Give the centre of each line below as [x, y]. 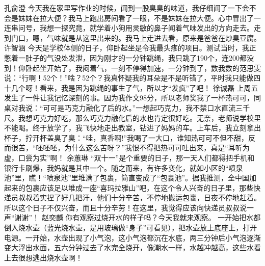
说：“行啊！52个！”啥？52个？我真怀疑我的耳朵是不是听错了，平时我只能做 [129, 78]
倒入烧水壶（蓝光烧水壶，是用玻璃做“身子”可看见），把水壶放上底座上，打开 [131, 228]
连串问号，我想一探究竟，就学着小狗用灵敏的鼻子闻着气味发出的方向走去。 [129, 28]
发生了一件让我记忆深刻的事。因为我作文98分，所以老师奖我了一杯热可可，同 [132, 98]
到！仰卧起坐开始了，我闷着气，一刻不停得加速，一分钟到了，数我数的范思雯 [132, 68]
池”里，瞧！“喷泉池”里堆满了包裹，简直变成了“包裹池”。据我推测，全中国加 [130, 178]
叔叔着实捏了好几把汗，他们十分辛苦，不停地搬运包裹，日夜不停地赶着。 [139, 197]
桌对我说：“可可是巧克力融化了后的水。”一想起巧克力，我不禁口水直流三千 [127, 107]
